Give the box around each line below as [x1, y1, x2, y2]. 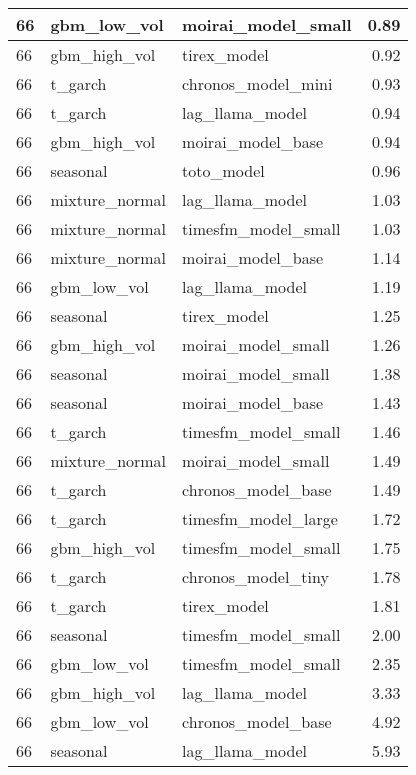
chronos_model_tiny [182, 565, 329, 588]
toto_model [182, 159, 265, 182]
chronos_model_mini [182, 72, 333, 95]
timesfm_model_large [182, 507, 338, 530]
